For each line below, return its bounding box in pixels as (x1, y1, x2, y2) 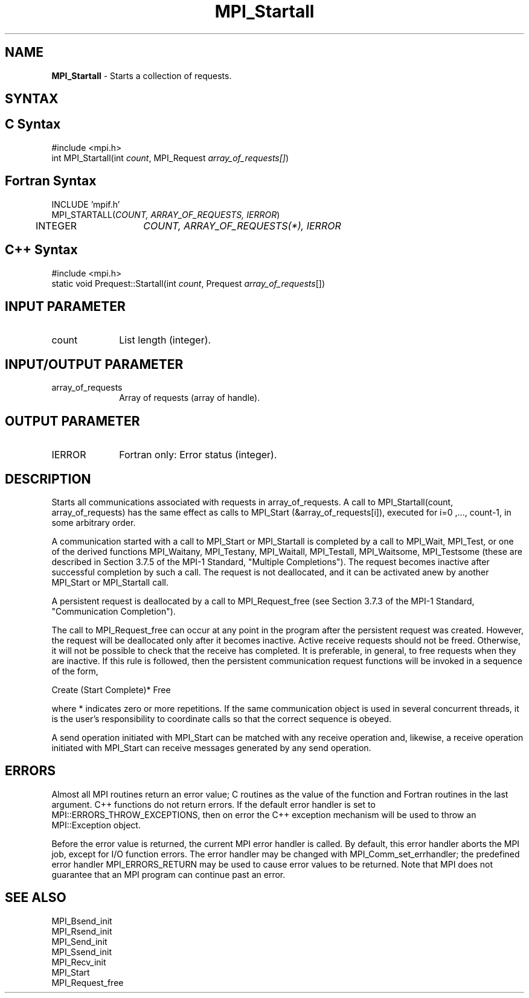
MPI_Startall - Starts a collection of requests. (51, 70, 232, 81)
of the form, (51, 665, 98, 676)
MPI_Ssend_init (51, 946, 112, 957)
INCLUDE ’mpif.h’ (51, 199, 120, 210)
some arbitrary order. (51, 517, 136, 528)
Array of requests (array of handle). (119, 392, 260, 403)
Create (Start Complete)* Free (51, 684, 171, 695)
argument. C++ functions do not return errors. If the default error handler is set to (51, 799, 376, 810)
